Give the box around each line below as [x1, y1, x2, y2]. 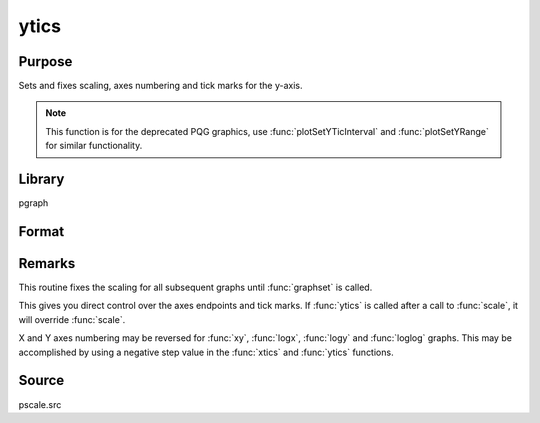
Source [18, 372, 65, 389]
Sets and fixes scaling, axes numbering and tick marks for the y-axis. [18, 80, 304, 92]
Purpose [18, 53, 73, 70]
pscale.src [18, 398, 62, 410]
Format [18, 223, 65, 240]
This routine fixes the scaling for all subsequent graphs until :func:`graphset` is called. [18, 281, 373, 294]
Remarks [18, 255, 76, 272]
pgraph [18, 197, 49, 209]
